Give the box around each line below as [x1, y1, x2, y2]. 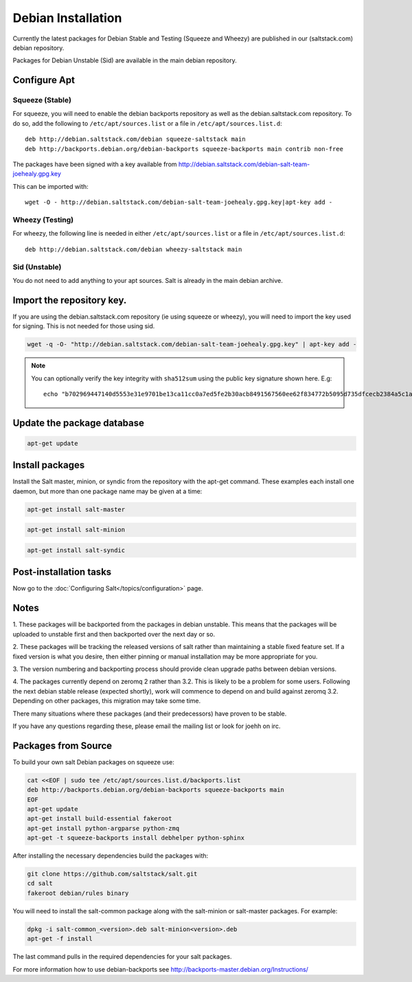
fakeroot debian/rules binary [27, 889, 129, 897]
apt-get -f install [27, 935, 93, 943]
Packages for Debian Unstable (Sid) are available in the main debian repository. [12, 56, 237, 65]
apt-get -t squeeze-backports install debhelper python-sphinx [27, 834, 245, 842]
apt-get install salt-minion [27, 526, 126, 534]
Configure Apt [12, 74, 76, 86]
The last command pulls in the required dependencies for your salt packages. [12, 952, 232, 961]
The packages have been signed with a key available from [12, 160, 178, 168]
